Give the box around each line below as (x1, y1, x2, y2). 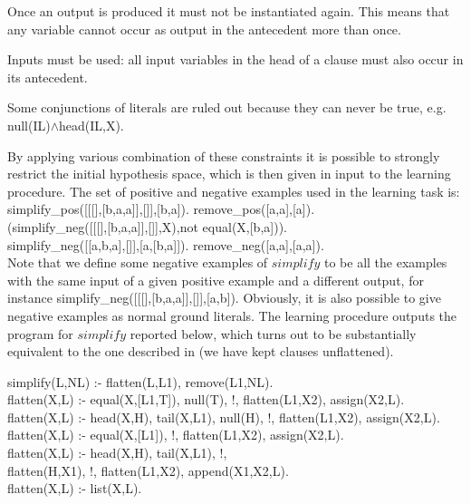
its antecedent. (7, 67, 88, 86)
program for (7, 324, 73, 343)
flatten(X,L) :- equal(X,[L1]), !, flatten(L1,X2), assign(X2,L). (7, 425, 344, 444)
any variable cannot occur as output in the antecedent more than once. (7, 19, 401, 38)
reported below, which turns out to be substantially (130, 324, 417, 343)
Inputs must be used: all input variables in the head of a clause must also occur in (7, 50, 464, 69)
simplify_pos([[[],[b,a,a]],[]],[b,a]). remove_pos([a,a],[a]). (7, 199, 315, 218)
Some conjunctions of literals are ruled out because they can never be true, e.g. (7, 98, 447, 117)
